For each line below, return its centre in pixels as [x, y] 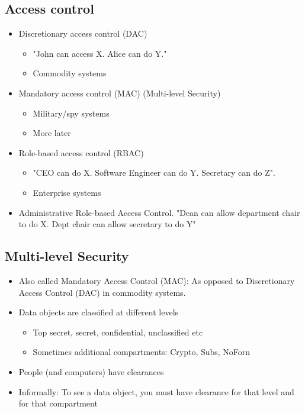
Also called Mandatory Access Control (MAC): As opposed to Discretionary [157, 280]
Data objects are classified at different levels [99, 312]
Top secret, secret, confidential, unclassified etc [118, 332]
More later [52, 133]
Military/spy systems [71, 113]
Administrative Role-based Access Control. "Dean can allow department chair [159, 212]
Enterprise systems [67, 192]
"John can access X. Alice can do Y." [100, 53]
